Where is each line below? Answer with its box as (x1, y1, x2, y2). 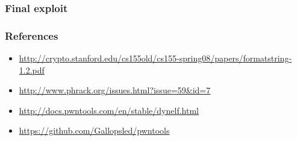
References (5, 28, 58, 43)
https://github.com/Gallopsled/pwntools (19, 124, 170, 137)
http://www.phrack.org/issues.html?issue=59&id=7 (19, 84, 211, 96)
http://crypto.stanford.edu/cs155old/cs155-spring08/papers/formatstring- (19, 52, 292, 64)
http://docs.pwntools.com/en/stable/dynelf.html (19, 104, 199, 116)
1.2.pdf (19, 63, 45, 76)
